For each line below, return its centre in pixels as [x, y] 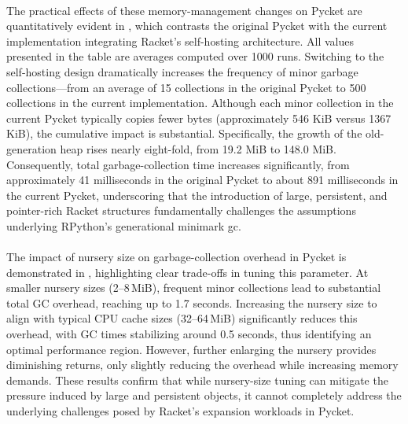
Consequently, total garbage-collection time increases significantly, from [178, 164]
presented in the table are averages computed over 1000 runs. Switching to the [195, 56]
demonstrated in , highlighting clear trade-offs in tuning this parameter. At [187, 272]
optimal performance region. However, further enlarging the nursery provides [191, 349]
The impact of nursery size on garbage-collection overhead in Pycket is [176, 257]
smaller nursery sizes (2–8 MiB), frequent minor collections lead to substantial [194, 288]
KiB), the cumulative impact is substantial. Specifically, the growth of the [184, 133]
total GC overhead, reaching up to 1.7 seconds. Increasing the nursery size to [192, 302]
